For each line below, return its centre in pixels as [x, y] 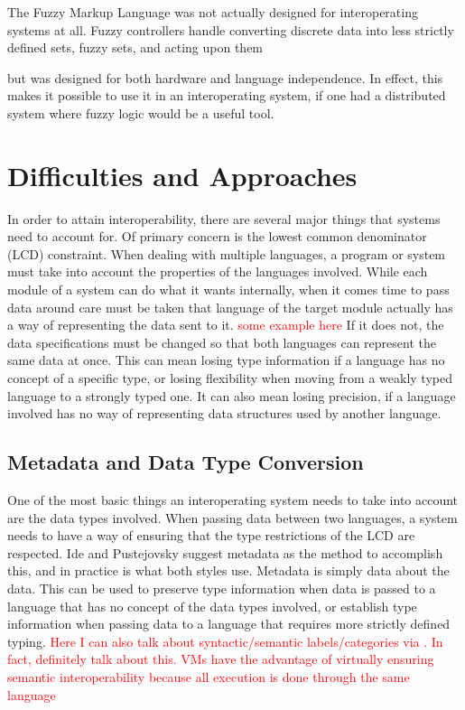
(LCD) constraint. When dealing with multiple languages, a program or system [227, 253]
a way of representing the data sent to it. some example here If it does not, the [226, 325]
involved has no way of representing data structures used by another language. [224, 413]
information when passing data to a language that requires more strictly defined [229, 624]
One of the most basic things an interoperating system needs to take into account [233, 500]
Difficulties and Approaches [182, 175]
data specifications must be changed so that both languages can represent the [222, 342]
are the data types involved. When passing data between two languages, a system [232, 517]
